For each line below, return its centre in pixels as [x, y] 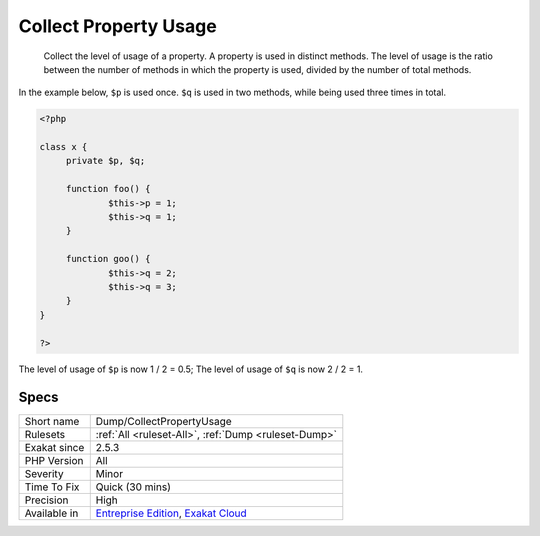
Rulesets [44, 435]
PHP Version [54, 461]
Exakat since [54, 448]
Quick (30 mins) [133, 487]
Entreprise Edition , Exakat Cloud [171, 513]
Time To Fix [52, 487]
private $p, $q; [105, 161]
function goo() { [108, 259]
